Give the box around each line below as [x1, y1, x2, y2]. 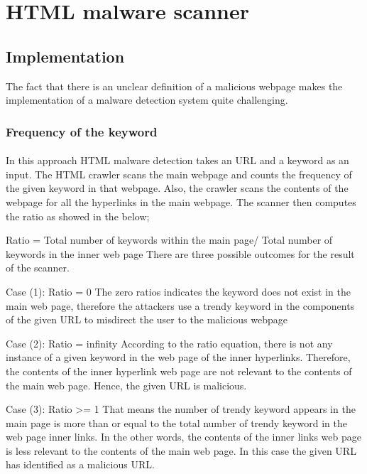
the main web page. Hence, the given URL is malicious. [6, 377, 247, 392]
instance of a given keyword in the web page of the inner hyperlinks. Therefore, [6, 350, 351, 365]
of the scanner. [6, 260, 70, 275]
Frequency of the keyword [6, 122, 158, 140]
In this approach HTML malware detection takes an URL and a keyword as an [6, 153, 349, 168]
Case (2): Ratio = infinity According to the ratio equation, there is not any [6, 335, 333, 350]
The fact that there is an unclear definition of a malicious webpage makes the [6, 78, 343, 93]
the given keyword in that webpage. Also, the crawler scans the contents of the [6, 181, 349, 195]
